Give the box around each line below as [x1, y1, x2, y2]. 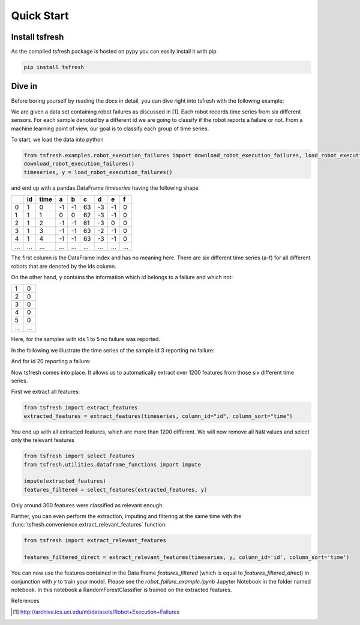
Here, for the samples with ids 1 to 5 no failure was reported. [11, 336, 160, 343]
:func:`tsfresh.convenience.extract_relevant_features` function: [11, 521, 167, 528]
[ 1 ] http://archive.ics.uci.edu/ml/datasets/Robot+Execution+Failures [13, 608, 180, 615]
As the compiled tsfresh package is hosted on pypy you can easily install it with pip [11, 48, 217, 55]
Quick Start [11, 9, 69, 22]
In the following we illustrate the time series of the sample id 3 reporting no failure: [11, 346, 215, 354]
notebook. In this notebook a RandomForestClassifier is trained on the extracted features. [11, 586, 232, 593]
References [11, 597, 40, 605]
